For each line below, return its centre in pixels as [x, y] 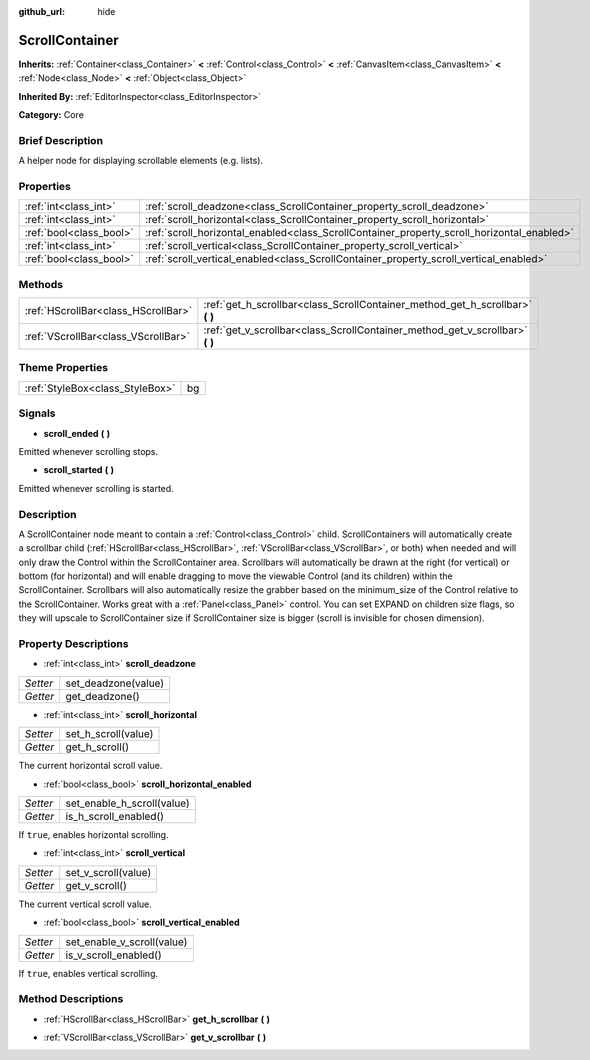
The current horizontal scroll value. [90, 766]
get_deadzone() [102, 696]
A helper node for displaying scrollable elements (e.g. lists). [141, 161]
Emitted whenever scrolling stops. [88, 451]
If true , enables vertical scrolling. [88, 973]
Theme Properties [63, 368]
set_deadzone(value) [115, 683]
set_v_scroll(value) [108, 872]
